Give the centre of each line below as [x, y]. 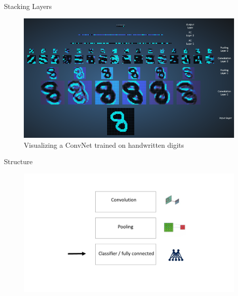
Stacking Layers [28, 6]
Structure [18, 161]
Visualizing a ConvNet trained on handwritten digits [104, 145]
